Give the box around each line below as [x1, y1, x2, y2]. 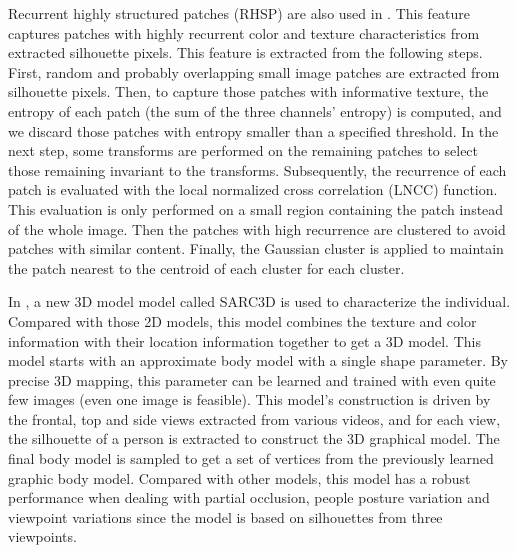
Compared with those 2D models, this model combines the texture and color [8, 310, 477, 331]
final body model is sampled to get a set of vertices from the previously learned [8, 448, 494, 469]
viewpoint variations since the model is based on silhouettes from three [8, 506, 443, 527]
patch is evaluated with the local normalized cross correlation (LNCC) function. [8, 179, 498, 200]
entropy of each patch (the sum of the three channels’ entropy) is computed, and [8, 100, 502, 121]
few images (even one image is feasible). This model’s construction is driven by [8, 389, 491, 410]
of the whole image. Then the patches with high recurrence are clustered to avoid [8, 218, 506, 239]
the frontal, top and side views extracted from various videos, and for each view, [8, 408, 501, 429]
